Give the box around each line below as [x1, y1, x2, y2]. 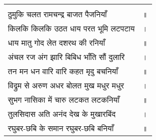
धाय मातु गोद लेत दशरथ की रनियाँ [8, 37, 105, 48]
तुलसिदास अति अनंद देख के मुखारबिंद [8, 108, 116, 119]
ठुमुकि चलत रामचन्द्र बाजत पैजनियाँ [8, 8, 107, 20]
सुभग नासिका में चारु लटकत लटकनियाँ [8, 94, 120, 105]
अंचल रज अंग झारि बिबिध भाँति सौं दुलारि [8, 51, 125, 62]
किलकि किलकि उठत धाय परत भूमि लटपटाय [8, 23, 135, 34]
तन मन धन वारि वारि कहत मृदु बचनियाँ [8, 65, 118, 77]
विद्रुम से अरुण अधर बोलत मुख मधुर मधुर [8, 80, 125, 91]
